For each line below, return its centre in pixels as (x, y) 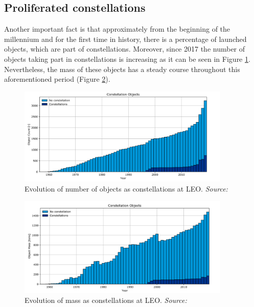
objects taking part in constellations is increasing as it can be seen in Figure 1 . (127, 58)
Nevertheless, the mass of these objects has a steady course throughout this (122, 69)
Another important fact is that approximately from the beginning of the (117, 29)
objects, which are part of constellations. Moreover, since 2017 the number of (125, 49)
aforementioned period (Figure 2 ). (57, 79)
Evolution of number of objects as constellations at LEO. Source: (126, 188)
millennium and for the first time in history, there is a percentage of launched (125, 39)
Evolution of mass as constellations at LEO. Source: (106, 300)
